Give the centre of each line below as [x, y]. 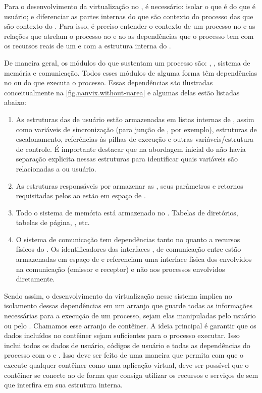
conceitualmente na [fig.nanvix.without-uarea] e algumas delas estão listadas [122, 92]
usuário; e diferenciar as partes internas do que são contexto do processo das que [129, 16]
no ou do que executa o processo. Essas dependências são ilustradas [109, 82]
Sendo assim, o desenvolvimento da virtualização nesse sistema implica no [118, 295]
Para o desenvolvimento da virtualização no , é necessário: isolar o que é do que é [130, 6]
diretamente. [35, 279]
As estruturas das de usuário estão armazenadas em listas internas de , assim [135, 119]
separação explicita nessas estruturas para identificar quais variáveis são [127, 159]
